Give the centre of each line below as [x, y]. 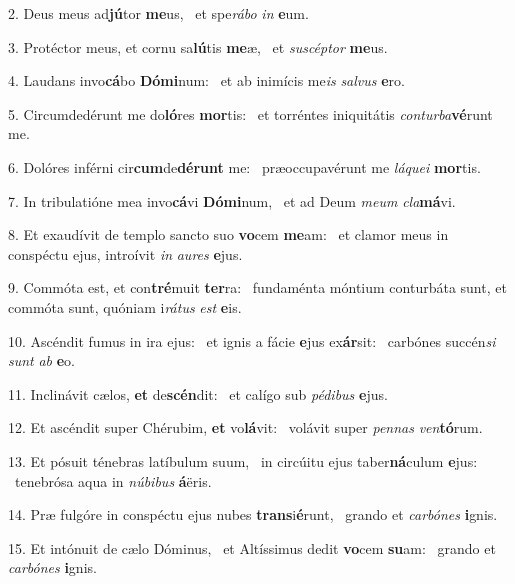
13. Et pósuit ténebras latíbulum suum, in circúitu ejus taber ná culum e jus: [243, 460]
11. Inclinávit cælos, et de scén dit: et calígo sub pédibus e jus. [198, 393]
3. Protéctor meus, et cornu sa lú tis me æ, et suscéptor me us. [198, 46]
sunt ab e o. [42, 360]
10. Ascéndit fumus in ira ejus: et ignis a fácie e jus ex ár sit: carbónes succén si [252, 340]
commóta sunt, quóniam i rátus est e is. [125, 306]
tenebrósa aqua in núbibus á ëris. [113, 480]
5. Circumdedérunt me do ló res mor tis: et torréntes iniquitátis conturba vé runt [250, 113]
